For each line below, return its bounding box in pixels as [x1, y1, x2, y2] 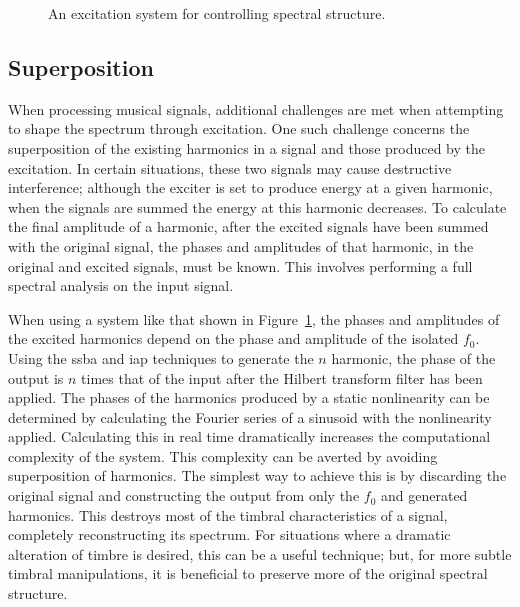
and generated [381, 485, 468, 506]
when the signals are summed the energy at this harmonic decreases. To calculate [8, 196, 507, 217]
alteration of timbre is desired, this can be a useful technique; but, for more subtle [8, 543, 512, 564]
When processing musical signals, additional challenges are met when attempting [8, 98, 504, 119]
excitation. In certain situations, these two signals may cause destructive [8, 157, 452, 178]
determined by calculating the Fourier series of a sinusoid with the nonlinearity [8, 406, 492, 427]
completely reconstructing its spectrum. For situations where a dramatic [8, 524, 451, 545]
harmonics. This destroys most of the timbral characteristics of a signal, [8, 504, 448, 525]
